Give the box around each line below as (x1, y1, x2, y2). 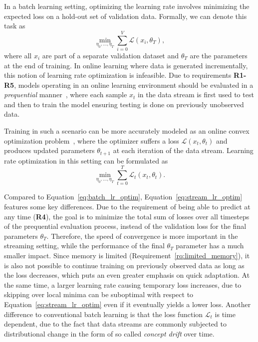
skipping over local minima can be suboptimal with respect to (4, 289, 194, 300)
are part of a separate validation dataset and (42, 50, 179, 60)
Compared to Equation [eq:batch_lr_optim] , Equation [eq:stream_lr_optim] (4, 191, 243, 202)
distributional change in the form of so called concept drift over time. (4, 328, 215, 339)
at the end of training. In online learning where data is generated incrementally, (4, 60, 248, 70)
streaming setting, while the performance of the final (4, 240, 165, 251)
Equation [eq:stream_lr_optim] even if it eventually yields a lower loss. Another (4, 299, 251, 309)
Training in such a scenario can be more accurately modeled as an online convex (4, 126, 250, 136)
